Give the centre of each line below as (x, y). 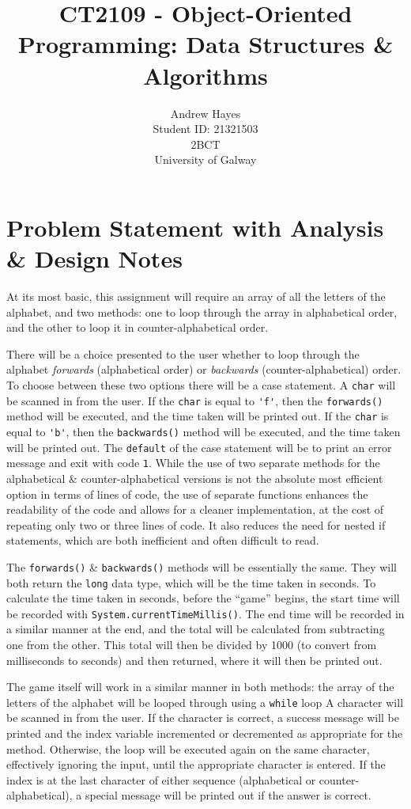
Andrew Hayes (205, 113)
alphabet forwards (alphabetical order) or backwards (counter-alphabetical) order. (204, 369)
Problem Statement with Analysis (195, 227)
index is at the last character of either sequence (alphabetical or (161, 779)
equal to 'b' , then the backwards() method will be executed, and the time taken (204, 431)
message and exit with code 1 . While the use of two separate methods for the (193, 463)
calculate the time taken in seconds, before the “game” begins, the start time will (203, 598)
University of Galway (205, 160)
